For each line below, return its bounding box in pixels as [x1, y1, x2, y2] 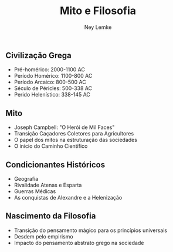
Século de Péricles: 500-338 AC [13, 85, 92, 92]
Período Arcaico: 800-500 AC [13, 78, 86, 86]
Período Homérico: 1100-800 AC [13, 72, 93, 79]
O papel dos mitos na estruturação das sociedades [13, 137, 137, 144]
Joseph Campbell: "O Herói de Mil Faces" [13, 124, 115, 131]
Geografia [13, 175, 39, 182]
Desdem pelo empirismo [13, 233, 74, 240]
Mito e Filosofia [60, 4, 136, 18]
